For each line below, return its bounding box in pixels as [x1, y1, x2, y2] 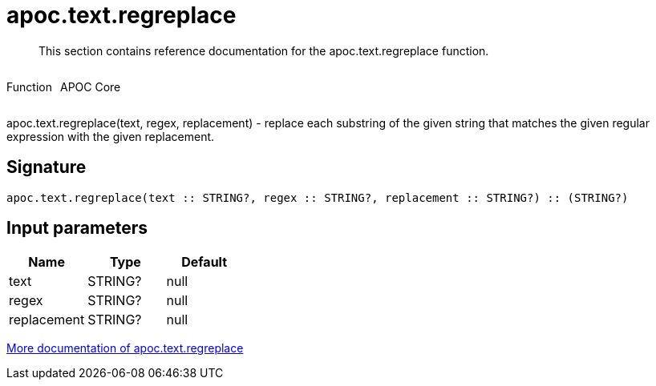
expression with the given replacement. [6, 129, 215, 143]
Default [181, 254, 228, 271]
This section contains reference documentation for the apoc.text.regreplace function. [38, 43, 489, 58]
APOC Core [59, 79, 121, 94]
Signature [6, 157, 87, 178]
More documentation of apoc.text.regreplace [6, 341, 244, 356]
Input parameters [6, 218, 148, 239]
